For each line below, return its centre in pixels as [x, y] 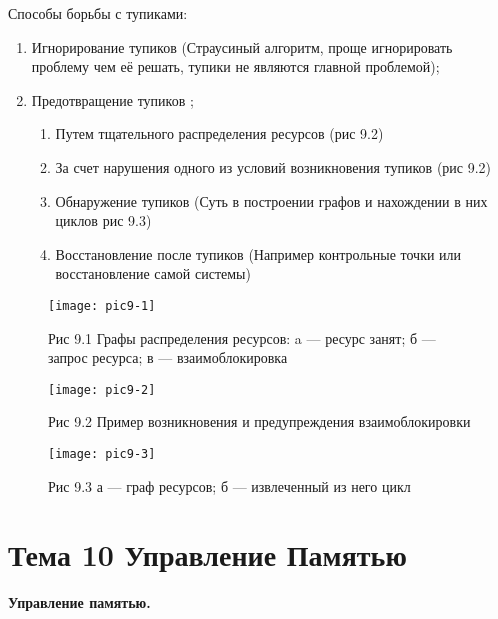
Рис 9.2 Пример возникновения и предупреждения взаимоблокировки [259, 421]
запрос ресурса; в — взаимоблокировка [168, 357]
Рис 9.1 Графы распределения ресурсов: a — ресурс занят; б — [242, 337]
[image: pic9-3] [102, 454]
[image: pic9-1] [102, 305]
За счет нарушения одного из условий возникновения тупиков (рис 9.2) [273, 166]
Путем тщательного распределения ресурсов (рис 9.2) [219, 133]
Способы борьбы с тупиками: [98, 13]
